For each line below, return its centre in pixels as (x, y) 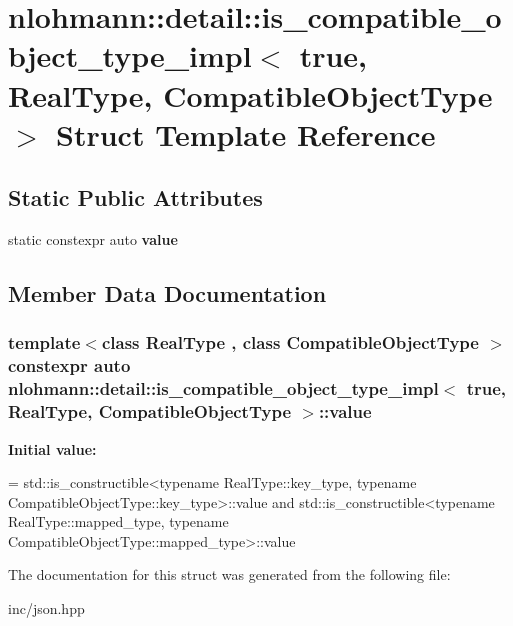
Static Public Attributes (135, 197)
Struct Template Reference (246, 133)
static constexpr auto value (93, 239)
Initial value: (52, 448)
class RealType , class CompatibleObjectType (290, 342)
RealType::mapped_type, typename (118, 521)
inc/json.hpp (46, 608)
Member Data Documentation (167, 293)
